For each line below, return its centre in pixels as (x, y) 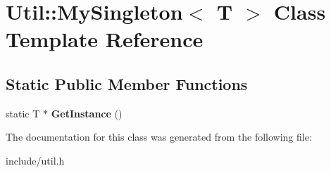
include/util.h (35, 160)
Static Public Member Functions (127, 83)
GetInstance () (87, 113)
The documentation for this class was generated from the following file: (159, 137)
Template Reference (105, 39)
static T (23, 113)
